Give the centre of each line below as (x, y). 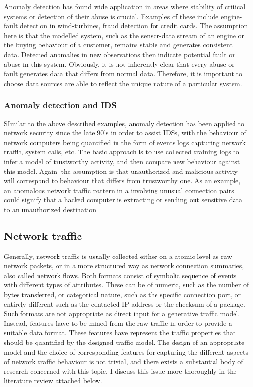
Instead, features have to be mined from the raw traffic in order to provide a (118, 323)
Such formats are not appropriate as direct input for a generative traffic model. (122, 313)
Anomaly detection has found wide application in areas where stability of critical (125, 6)
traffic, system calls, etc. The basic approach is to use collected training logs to (122, 152)
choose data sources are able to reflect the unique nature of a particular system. (123, 83)
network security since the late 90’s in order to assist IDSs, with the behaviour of (125, 133)
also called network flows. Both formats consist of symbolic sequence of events (120, 275)
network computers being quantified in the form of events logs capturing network (125, 142)
